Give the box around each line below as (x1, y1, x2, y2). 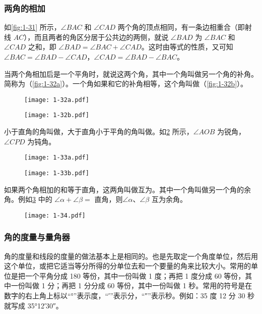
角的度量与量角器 (4, 231, 70, 243)
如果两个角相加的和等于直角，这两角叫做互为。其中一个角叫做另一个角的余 (4, 184, 251, 194)
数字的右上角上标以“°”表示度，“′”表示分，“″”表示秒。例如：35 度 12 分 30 (4, 290, 245, 301)
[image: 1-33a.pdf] (24, 154, 89, 162)
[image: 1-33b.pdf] (24, 169, 89, 177)
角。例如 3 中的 (4, 194, 52, 204)
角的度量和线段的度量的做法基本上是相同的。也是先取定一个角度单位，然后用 (4, 250, 258, 261)
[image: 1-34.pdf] (24, 212, 86, 219)
